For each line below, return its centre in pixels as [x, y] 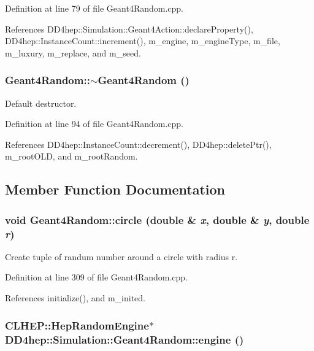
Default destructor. [41, 103]
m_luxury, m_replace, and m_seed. [73, 52]
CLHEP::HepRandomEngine [77, 325]
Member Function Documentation [115, 189]
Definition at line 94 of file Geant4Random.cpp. [94, 124]
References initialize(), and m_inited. [75, 298]
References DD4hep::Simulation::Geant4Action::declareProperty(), [129, 29]
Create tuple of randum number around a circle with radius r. [121, 256]
